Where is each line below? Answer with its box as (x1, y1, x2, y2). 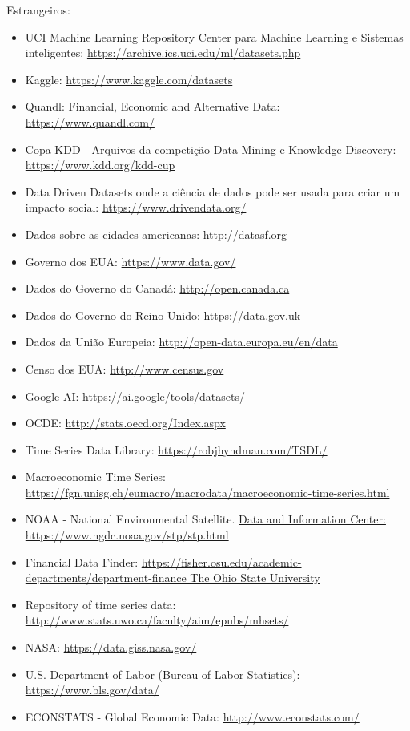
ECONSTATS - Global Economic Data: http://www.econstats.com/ (25, 708, 360, 725)
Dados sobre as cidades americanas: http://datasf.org (25, 225, 287, 242)
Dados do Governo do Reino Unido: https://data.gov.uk (25, 306, 301, 323)
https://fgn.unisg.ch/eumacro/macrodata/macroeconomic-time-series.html (25, 483, 390, 500)
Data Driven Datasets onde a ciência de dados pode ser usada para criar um (25, 183, 400, 200)
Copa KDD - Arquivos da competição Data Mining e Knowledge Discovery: (25, 140, 396, 157)
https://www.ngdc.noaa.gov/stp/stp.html (25, 527, 229, 543)
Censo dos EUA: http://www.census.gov (25, 360, 224, 377)
